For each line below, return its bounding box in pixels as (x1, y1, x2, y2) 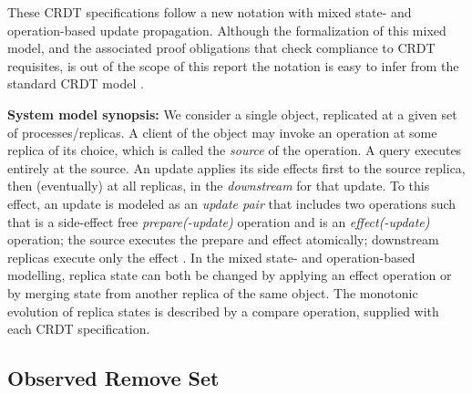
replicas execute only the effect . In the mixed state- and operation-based (7, 247, 416, 266)
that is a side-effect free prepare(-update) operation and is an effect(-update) (7, 212, 430, 231)
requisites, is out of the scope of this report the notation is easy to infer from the (7, 56, 459, 75)
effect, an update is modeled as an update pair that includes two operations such (7, 193, 457, 213)
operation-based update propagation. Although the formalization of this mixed (7, 20, 446, 39)
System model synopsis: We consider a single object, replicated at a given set (7, 104, 457, 123)
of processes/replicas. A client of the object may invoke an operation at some (7, 122, 437, 141)
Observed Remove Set (7, 364, 220, 392)
